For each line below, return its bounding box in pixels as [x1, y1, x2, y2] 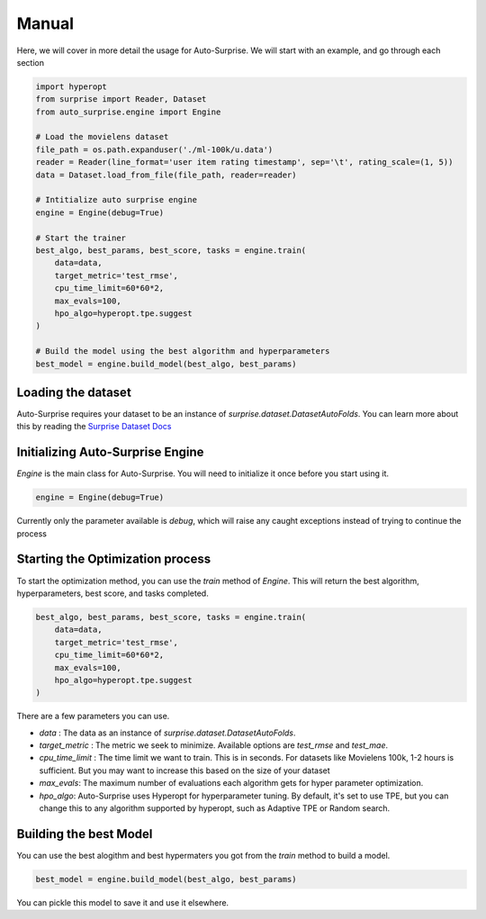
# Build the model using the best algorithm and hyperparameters [35, 347, 330, 356]
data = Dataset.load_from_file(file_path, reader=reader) [35, 169, 297, 180]
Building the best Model [16, 826, 153, 842]
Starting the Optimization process [16, 552, 211, 567]
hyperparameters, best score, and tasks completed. [16, 588, 209, 599]
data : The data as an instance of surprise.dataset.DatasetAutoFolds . [39, 727, 296, 738]
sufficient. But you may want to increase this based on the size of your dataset [39, 765, 330, 776]
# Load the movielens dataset [35, 131, 169, 142]
